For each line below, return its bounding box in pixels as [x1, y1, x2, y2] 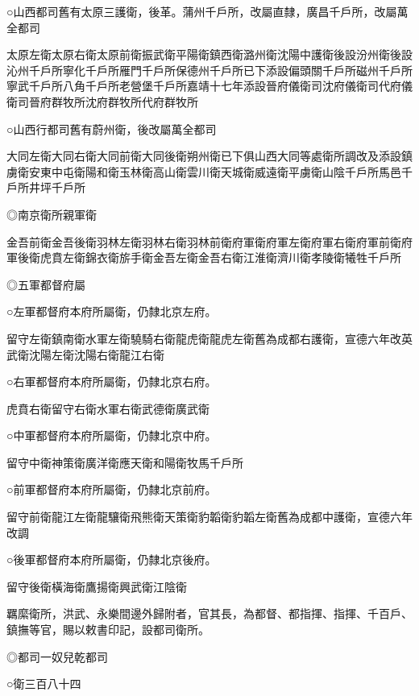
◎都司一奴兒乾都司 [6, 648, 108, 665]
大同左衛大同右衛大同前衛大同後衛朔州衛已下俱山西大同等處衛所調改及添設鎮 [6, 147, 413, 164]
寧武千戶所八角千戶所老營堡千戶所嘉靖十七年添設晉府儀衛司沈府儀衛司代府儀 [6, 77, 413, 94]
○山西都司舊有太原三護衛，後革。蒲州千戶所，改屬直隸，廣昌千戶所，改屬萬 [6, 3, 409, 19]
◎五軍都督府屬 [6, 275, 85, 292]
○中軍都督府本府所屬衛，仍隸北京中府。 [6, 427, 217, 444]
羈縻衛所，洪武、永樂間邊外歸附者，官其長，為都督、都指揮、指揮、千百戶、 [6, 605, 413, 622]
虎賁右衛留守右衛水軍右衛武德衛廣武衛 [6, 400, 209, 416]
